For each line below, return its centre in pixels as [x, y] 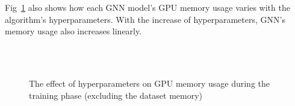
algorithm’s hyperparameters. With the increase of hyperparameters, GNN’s [145, 19]
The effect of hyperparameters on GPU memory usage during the [150, 83]
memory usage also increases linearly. [73, 31]
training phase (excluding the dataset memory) [116, 95]
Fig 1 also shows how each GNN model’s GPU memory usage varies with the [147, 7]
